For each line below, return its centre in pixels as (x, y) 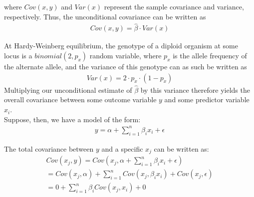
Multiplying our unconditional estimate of (68, 90)
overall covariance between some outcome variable (80, 99)
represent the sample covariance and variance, (174, 6)
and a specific (122, 148)
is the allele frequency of (210, 56)
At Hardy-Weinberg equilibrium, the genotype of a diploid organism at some (121, 46)
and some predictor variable (207, 99)
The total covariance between (49, 148)
